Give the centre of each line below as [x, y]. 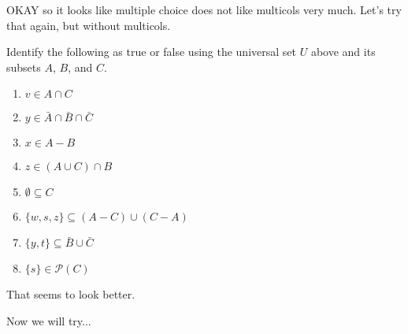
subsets [24, 67]
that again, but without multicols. [89, 25]
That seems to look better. [71, 294]
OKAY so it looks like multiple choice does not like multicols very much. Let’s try [204, 9]
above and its [343, 52]
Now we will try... [49, 320]
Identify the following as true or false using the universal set [152, 52]
